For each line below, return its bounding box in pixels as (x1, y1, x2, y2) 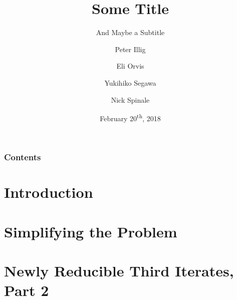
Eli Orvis (116, 61, 144, 71)
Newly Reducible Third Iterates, (4, 260, 234, 281)
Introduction (4, 182, 93, 202)
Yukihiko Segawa (104, 77, 156, 88)
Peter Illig (115, 44, 146, 54)
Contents (4, 151, 41, 163)
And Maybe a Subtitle (96, 27, 165, 38)
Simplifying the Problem (4, 221, 177, 241)
